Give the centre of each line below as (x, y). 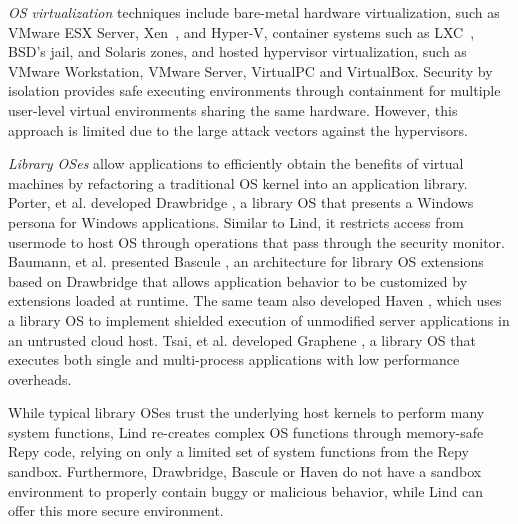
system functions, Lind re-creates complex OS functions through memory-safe (246, 431)
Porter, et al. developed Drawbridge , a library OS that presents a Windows (241, 202)
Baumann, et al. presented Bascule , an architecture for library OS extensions (246, 261)
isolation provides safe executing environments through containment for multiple (254, 90)
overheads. (40, 378)
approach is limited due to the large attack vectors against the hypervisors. (238, 129)
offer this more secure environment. (116, 510)
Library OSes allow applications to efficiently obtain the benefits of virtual (236, 163)
